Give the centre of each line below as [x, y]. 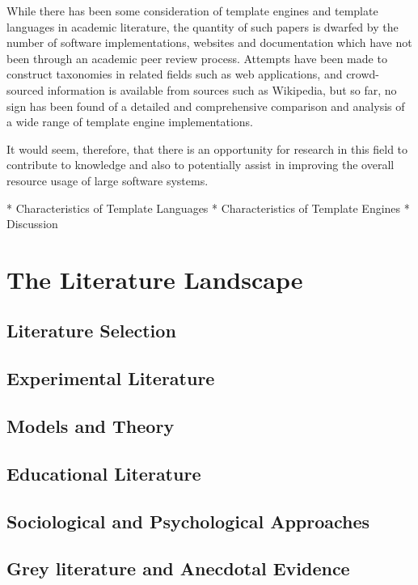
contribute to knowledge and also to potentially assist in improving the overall [201, 165]
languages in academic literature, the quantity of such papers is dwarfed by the [203, 26]
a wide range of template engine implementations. [130, 122]
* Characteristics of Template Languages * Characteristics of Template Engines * [208, 208]
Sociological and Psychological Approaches [188, 521]
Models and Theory [91, 426]
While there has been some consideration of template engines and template [192, 11]
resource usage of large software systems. [108, 180]
